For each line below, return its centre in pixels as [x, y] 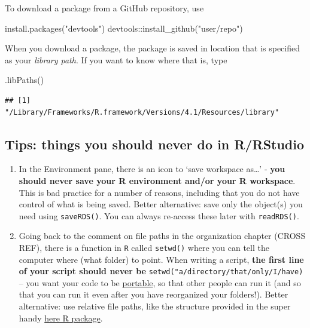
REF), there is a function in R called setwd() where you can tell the [144, 247]
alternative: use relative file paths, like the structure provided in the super [155, 306]
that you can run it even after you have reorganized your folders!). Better [154, 294]
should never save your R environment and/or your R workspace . [157, 180]
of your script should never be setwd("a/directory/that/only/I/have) [161, 271]
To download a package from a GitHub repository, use [104, 8]
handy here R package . [61, 318]
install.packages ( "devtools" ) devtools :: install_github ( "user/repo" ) [124, 28]
